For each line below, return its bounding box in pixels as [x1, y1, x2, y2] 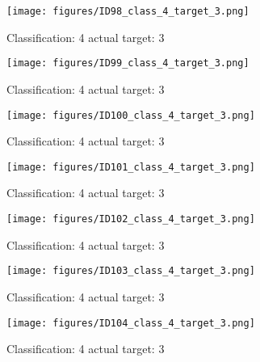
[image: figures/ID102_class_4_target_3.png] [6, 213, 255, 225]
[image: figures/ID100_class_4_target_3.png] [6, 109, 255, 121]
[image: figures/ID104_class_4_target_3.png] [6, 317, 255, 329]
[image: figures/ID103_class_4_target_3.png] [6, 265, 255, 277]
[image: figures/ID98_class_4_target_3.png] [6, 6, 250, 17]
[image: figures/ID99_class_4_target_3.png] [6, 57, 250, 69]
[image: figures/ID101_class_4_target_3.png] [6, 161, 255, 173]
